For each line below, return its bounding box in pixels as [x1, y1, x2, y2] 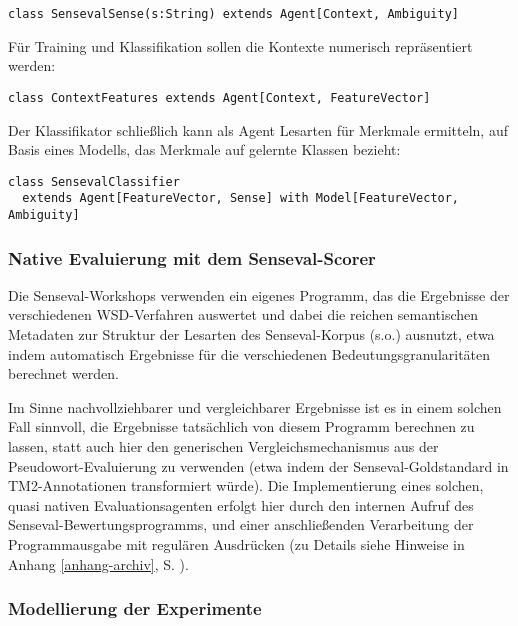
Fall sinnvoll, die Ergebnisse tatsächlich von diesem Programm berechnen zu [8, 416, 475, 437]
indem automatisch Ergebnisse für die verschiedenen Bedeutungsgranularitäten [8, 343, 491, 364]
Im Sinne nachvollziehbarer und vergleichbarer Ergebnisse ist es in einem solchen [8, 396, 502, 417]
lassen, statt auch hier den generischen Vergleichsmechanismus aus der [8, 436, 439, 457]
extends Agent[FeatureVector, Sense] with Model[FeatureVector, [22, 191, 460, 206]
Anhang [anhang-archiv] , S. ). [8, 553, 189, 574]
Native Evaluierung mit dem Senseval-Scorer [8, 245, 376, 270]
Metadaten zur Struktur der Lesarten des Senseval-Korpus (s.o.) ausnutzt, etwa [8, 324, 495, 345]
